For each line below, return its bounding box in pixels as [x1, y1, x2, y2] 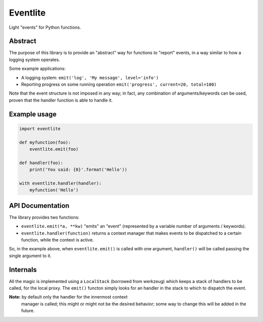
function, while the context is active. [21, 237, 94, 242]
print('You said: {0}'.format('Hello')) [29, 167, 128, 173]
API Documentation [9, 201, 70, 210]
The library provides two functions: [9, 214, 80, 220]
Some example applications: [9, 66, 66, 72]
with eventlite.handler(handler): [19, 181, 102, 186]
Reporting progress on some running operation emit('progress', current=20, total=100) [21, 81, 217, 87]
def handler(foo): [19, 160, 63, 165]
